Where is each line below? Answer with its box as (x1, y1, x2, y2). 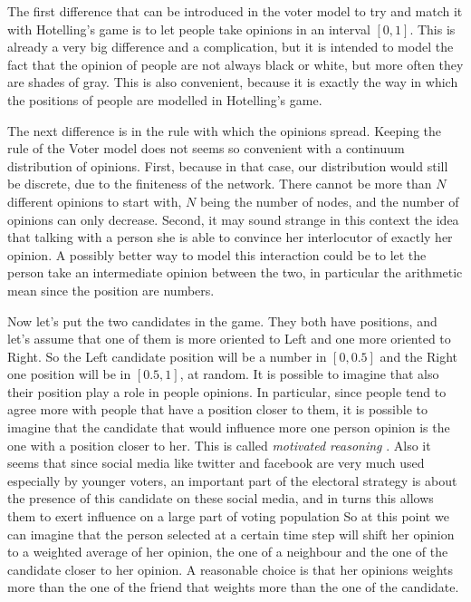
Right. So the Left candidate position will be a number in (7, 346, 327, 365)
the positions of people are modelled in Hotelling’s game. (7, 90, 322, 109)
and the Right (380, 346, 457, 365)
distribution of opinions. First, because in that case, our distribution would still (7, 156, 448, 175)
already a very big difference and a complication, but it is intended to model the (7, 37, 454, 56)
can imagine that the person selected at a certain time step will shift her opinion (7, 524, 455, 543)
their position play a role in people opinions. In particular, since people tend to (7, 382, 447, 401)
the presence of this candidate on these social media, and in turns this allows (7, 489, 434, 508)
